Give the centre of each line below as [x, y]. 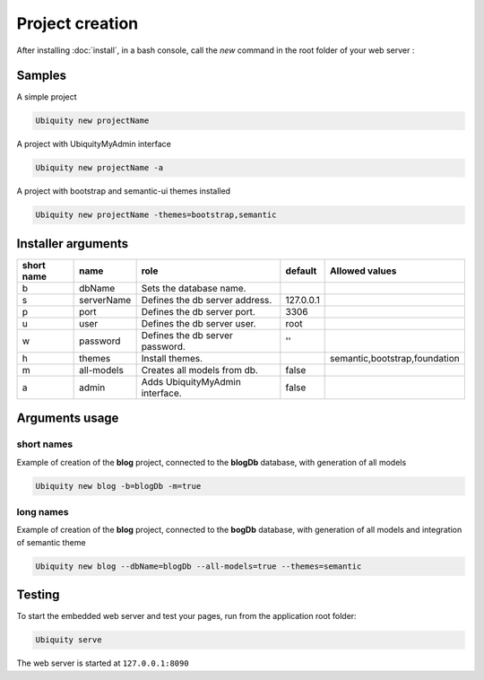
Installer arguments [73, 244]
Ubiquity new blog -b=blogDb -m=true [118, 486]
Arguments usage [68, 418]
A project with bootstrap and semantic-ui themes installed [124, 191]
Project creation [78, 23]
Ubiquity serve [69, 640]
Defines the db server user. [199, 323]
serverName [105, 300]
